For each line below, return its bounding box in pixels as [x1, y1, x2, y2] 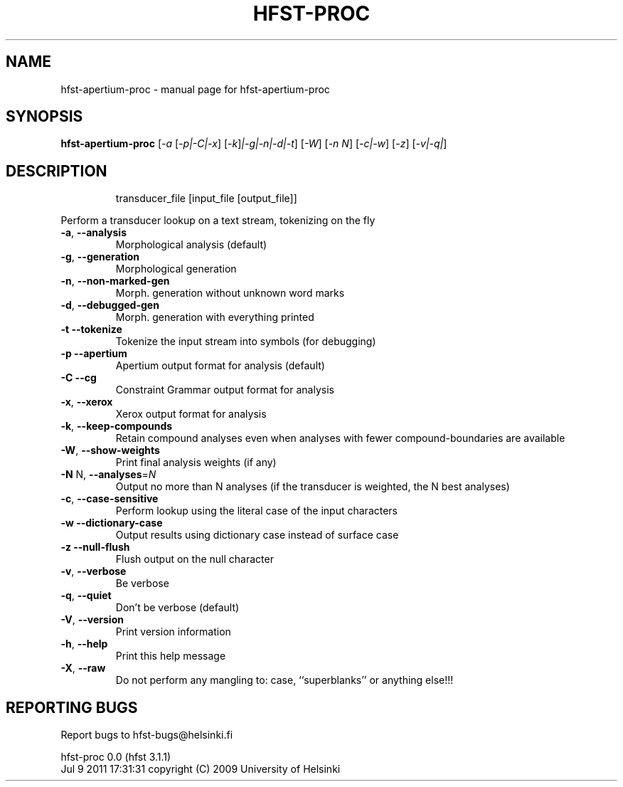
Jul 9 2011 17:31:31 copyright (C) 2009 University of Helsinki [60, 763, 341, 776]
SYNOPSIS [6, 107, 83, 126]
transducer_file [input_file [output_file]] [115, 192, 297, 205]
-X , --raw [60, 662, 106, 675]
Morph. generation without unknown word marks [115, 287, 345, 300]
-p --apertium [60, 347, 127, 360]
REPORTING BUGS [6, 698, 138, 717]
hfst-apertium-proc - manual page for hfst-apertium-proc [60, 83, 330, 95]
